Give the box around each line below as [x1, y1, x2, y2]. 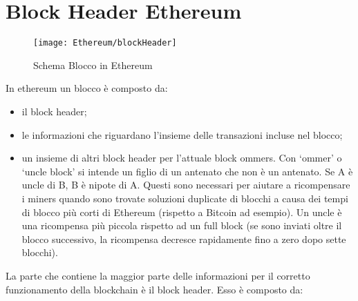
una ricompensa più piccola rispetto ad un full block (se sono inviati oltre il [21, 218, 342, 233]
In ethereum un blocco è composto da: [6, 81, 168, 95]
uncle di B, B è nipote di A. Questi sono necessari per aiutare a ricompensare [21, 177, 350, 192]
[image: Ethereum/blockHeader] [33, 38, 177, 48]
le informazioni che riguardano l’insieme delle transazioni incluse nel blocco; [21, 127, 343, 142]
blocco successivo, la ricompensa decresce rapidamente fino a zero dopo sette [21, 231, 346, 246]
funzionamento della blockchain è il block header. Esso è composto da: [6, 282, 303, 296]
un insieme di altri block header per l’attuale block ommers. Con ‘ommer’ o [21, 150, 342, 165]
